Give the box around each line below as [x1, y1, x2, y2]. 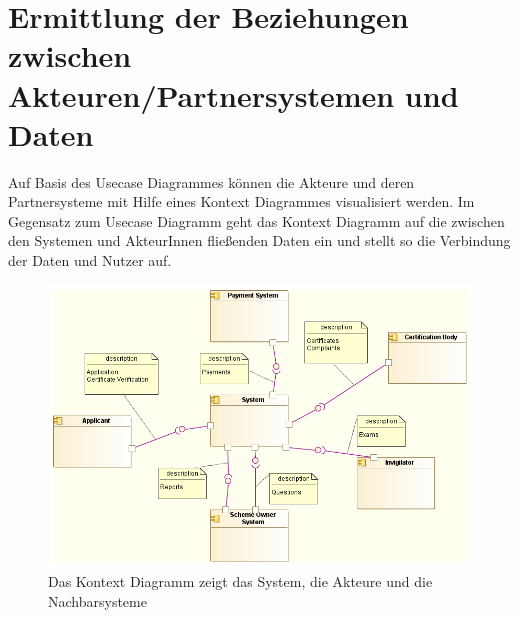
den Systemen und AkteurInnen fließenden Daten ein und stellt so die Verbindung [8, 230, 511, 251]
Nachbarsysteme [48, 590, 147, 611]
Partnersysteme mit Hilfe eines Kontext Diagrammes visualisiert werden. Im [8, 191, 475, 212]
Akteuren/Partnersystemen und [8, 74, 459, 115]
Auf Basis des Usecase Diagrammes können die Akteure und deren [8, 171, 415, 192]
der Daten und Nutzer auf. [8, 250, 172, 271]
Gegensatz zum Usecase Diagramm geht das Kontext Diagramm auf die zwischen [8, 210, 505, 231]
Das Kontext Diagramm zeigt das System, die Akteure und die [48, 570, 433, 591]
